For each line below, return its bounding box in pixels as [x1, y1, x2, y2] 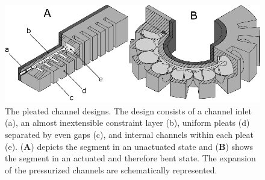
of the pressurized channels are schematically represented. [5, 163, 217, 176]
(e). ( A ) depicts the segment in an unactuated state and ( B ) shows [5, 140, 254, 152]
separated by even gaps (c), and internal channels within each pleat [5, 128, 254, 140]
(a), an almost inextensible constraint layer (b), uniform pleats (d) [5, 116, 250, 129]
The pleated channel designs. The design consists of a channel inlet [5, 104, 252, 117]
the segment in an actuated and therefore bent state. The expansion [5, 152, 256, 164]
